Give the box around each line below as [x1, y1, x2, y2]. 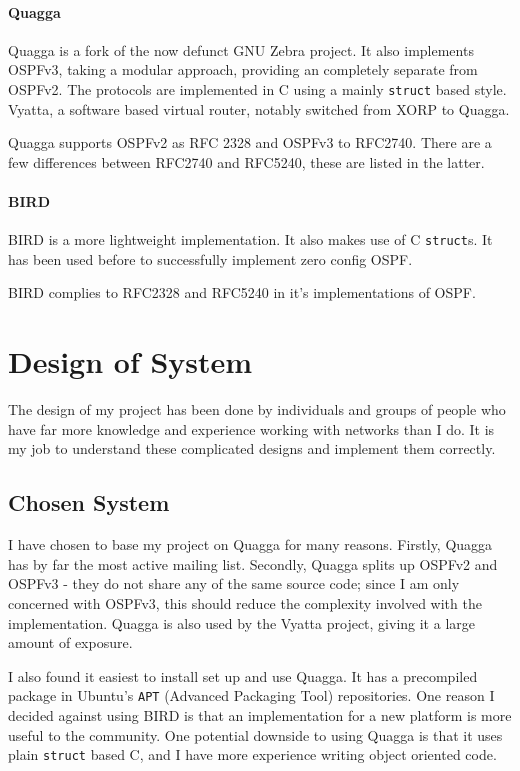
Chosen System [8, 487, 170, 518]
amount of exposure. [8, 632, 133, 653]
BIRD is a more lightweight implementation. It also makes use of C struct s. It [8, 229, 493, 250]
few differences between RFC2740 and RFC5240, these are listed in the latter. [8, 151, 485, 172]
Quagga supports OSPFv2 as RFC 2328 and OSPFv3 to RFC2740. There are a [8, 132, 492, 153]
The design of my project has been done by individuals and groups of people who [8, 399, 506, 420]
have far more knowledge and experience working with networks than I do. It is [8, 418, 495, 439]
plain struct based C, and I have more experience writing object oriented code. [8, 744, 497, 765]
